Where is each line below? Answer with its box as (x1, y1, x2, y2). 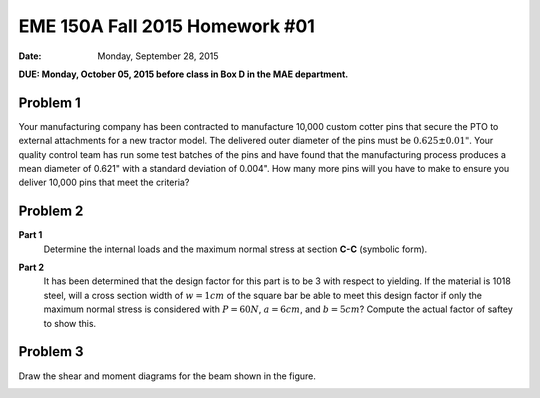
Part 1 (18, 229, 43, 241)
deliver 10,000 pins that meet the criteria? (18, 176, 190, 189)
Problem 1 (18, 94, 82, 111)
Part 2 (18, 261, 45, 274)
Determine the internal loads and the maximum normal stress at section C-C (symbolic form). (43, 243, 428, 255)
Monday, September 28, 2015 (97, 50, 219, 62)
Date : (18, 50, 42, 62)
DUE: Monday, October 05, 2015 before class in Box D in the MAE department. (18, 68, 349, 80)
